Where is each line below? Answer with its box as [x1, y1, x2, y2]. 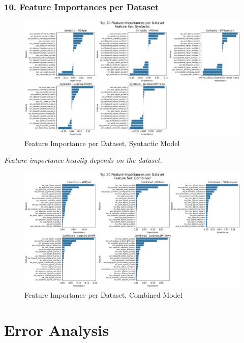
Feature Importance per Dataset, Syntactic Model [24, 137, 180, 148]
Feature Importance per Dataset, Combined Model [24, 289, 182, 300]
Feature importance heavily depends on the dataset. [4, 155, 162, 165]
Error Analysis [4, 319, 109, 340]
